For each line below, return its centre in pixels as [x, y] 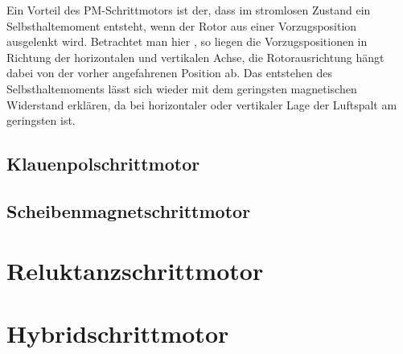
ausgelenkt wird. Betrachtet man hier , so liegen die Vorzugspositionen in [187, 41]
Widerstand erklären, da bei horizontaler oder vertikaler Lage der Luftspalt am [202, 104]
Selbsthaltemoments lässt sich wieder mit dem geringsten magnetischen [182, 88]
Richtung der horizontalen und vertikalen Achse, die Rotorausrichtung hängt [195, 57]
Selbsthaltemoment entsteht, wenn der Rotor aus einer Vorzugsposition [182, 25]
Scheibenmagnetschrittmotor [129, 210]
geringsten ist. [41, 120]
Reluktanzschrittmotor [135, 270]
